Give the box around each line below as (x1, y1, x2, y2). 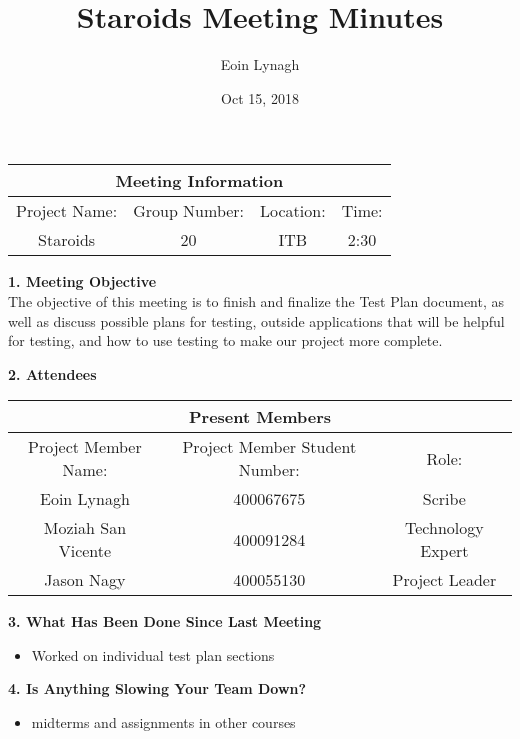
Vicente (58, 539, 112, 563)
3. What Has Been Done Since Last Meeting (8, 611, 322, 632)
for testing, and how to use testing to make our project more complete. (8, 330, 443, 351)
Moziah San (43, 516, 127, 540)
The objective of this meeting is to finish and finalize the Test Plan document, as (8, 290, 505, 311)
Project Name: (16, 199, 118, 223)
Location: (260, 199, 326, 223)
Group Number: (133, 199, 245, 223)
